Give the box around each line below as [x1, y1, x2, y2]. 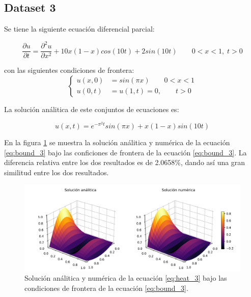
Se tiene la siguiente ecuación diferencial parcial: [4, 23, 155, 34]
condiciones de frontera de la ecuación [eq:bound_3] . [24, 283, 188, 293]
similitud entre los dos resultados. [4, 167, 109, 177]
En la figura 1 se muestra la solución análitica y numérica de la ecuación [4, 137, 230, 148]
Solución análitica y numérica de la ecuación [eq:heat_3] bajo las [24, 273, 227, 283]
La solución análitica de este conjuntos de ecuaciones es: [4, 103, 179, 114]
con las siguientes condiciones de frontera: [4, 65, 134, 75]
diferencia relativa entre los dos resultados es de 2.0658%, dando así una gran [4, 157, 245, 168]
